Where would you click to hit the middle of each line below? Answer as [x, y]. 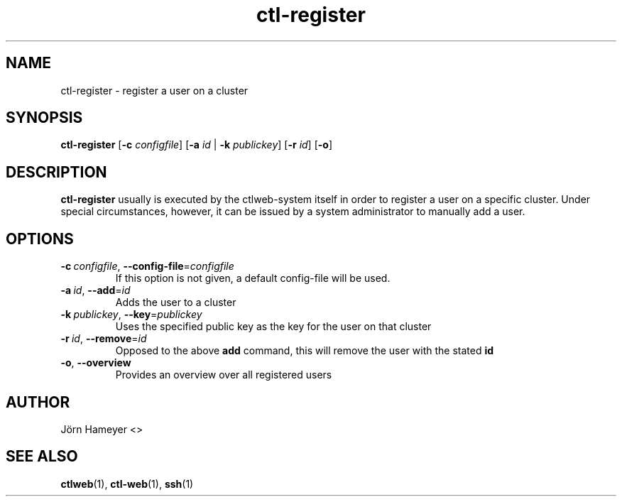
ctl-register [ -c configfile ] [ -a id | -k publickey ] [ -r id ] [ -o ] [197, 145]
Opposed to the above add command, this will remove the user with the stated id [305, 351]
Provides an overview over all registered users [224, 375]
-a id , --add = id [96, 290]
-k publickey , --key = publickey [131, 315]
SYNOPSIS [44, 118]
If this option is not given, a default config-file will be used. [253, 278]
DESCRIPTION [56, 172]
